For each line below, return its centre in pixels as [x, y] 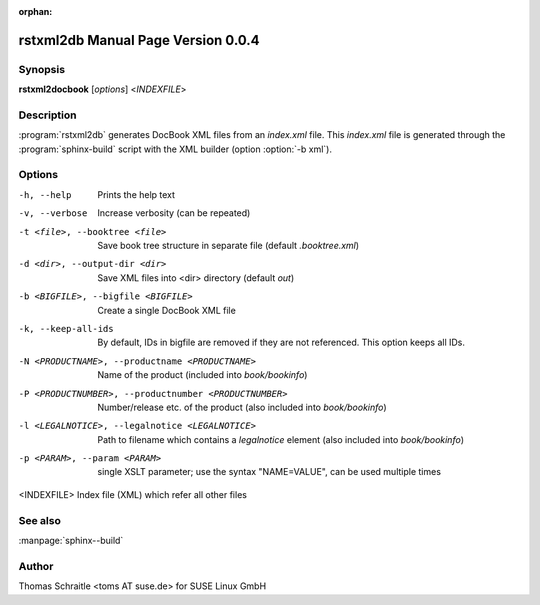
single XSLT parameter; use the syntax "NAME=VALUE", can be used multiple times [269, 472]
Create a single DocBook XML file [167, 310]
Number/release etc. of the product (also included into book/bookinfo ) [242, 407]
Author [36, 566]
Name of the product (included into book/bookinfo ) [202, 375]
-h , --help [45, 194]
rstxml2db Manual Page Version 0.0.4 [139, 40]
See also [40, 520]
